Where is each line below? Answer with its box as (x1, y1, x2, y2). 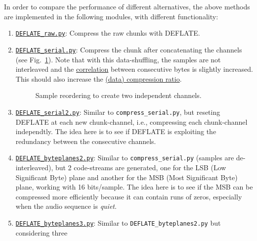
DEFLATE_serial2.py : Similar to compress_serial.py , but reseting (15, 106, 220, 117)
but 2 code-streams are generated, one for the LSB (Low (55, 162, 226, 172)
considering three (15, 227, 68, 238)
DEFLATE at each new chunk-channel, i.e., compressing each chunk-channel (15, 116, 248, 127)
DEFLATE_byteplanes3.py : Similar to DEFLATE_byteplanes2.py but (15, 217, 221, 228)
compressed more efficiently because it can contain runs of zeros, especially (15, 191, 242, 201)
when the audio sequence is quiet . (15, 201, 117, 211)
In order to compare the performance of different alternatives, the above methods (4, 1, 250, 11)
